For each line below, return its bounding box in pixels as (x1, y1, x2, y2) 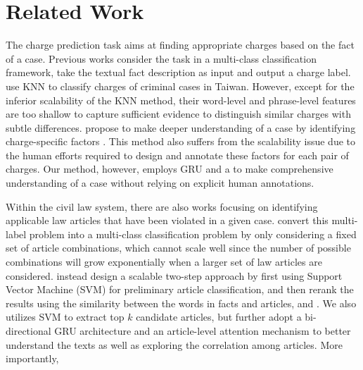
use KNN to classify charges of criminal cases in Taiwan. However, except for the (6, 78, 355, 93)
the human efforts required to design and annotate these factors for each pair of (6, 147, 349, 162)
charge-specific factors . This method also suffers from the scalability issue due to (6, 134, 356, 149)
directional (6, 323, 51, 338)
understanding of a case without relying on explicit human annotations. (6, 175, 314, 190)
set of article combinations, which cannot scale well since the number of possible (6, 240, 351, 255)
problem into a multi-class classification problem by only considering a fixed (29, 226, 357, 241)
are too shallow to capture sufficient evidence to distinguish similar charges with (6, 106, 351, 121)
